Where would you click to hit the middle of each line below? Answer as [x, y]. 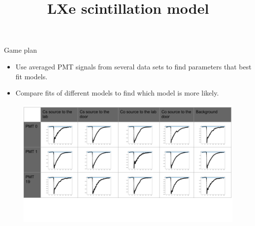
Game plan [20, 50]
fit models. [32, 76]
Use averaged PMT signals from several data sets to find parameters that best [133, 66]
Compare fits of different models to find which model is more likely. [117, 93]
